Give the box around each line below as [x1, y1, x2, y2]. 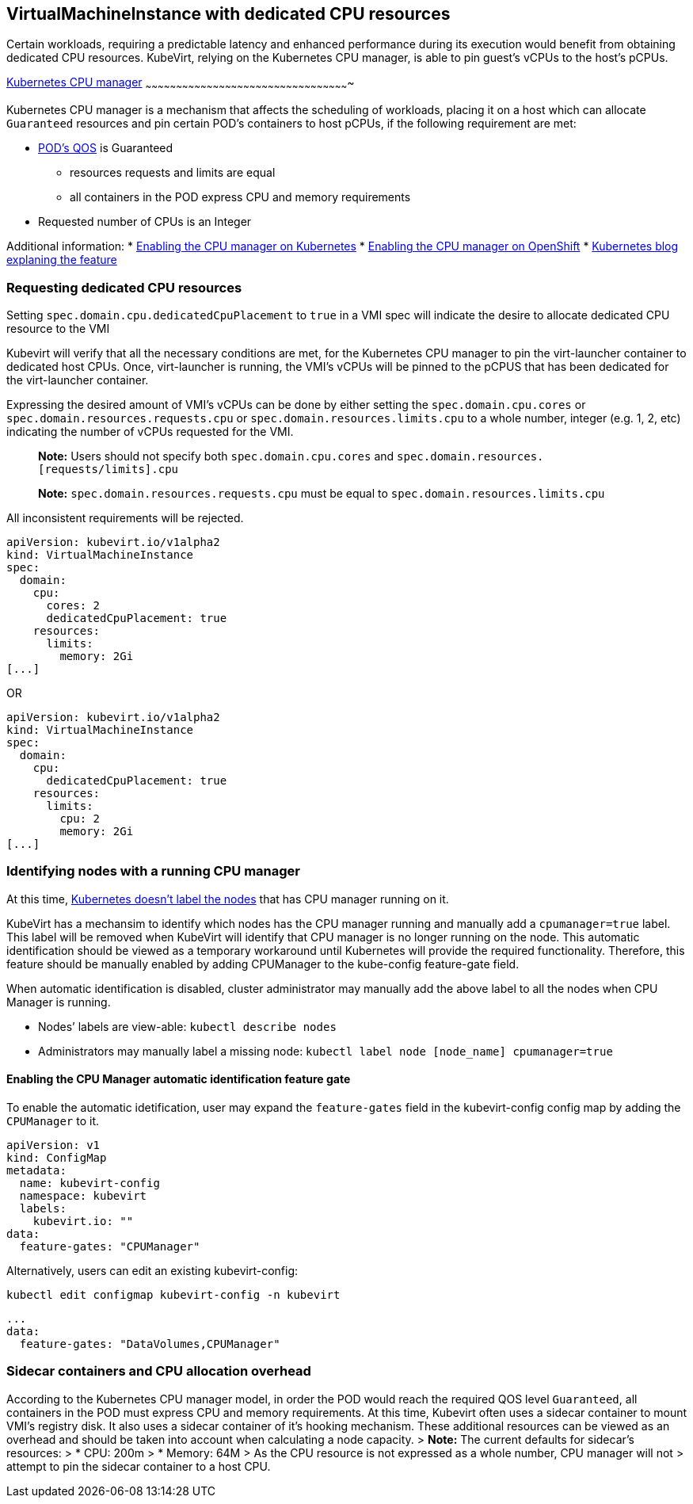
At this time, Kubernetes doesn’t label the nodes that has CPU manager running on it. [6, 891, 449, 906]
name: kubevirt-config [19, 1176, 160, 1189]
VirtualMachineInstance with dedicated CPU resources [6, 4, 451, 24]
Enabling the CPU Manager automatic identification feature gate [6, 1072, 351, 1086]
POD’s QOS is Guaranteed [38, 141, 173, 155]
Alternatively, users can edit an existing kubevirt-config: [6, 1263, 299, 1277]
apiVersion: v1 [6, 1138, 101, 1151]
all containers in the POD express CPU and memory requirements [70, 190, 411, 204]
